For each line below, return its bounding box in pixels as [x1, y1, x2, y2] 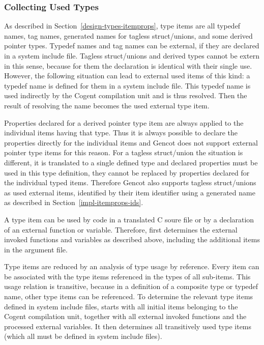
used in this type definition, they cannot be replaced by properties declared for [4, 167, 250, 178]
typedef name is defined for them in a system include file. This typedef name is [4, 80, 251, 91]
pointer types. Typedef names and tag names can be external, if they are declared [4, 40, 259, 51]
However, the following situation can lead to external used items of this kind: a [4, 70, 250, 81]
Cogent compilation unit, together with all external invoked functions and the [4, 311, 247, 322]
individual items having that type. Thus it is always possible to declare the [4, 127, 238, 138]
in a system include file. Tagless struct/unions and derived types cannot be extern [4, 50, 259, 61]
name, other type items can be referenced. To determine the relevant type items [4, 291, 253, 302]
